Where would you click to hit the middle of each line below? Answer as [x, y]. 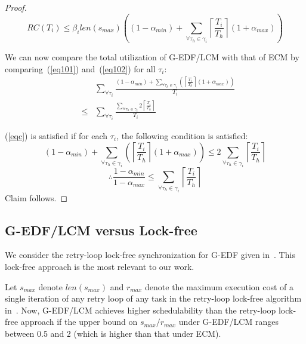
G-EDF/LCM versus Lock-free [101, 230]
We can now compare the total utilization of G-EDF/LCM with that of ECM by [152, 57]
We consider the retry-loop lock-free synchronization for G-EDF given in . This [150, 255]
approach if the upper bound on [79, 322]
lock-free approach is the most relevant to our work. [100, 266]
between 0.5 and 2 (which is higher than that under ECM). [113, 333]
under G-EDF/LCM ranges [228, 322]
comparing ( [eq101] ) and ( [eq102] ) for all [80, 68]
